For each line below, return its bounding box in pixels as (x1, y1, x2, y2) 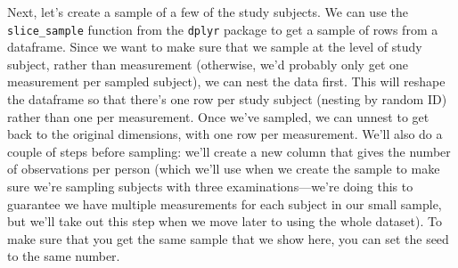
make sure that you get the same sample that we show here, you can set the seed (7, 229, 449, 248)
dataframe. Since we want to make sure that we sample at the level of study (7, 37, 422, 56)
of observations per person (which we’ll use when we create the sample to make (7, 159, 440, 178)
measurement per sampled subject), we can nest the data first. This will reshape (7, 72, 446, 91)
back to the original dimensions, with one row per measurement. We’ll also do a (7, 125, 443, 143)
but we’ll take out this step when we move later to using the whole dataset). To (7, 212, 442, 231)
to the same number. (7, 247, 120, 265)
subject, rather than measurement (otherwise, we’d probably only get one (7, 54, 408, 73)
